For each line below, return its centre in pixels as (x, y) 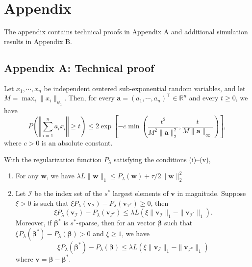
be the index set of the (68, 193)
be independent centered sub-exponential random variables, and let (145, 88)
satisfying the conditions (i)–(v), (162, 159)
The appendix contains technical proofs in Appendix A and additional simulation (126, 32)
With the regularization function (53, 159)
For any (27, 176)
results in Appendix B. (38, 41)
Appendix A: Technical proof (79, 67)
